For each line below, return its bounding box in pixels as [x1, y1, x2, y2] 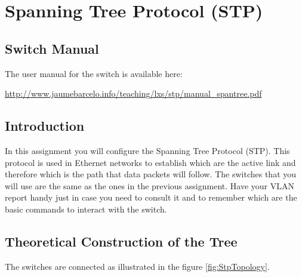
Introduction [5, 116, 85, 135]
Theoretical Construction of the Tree [5, 232, 238, 250]
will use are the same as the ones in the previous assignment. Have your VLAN [5, 179, 294, 192]
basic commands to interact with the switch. [5, 202, 167, 215]
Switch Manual [5, 39, 99, 57]
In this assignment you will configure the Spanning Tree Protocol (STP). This [5, 144, 290, 156]
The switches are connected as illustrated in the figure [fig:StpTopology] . [5, 260, 270, 272]
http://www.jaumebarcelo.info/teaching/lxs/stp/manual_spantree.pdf [5, 87, 262, 100]
